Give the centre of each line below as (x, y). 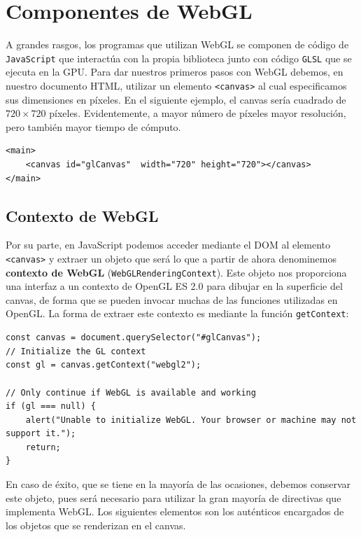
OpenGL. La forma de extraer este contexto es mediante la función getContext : (177, 313)
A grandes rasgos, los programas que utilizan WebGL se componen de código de (177, 44)
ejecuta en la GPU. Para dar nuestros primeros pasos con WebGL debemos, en (175, 72)
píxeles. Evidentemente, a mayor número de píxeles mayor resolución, (198, 113)
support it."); (41, 434)
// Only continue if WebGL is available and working (131, 392)
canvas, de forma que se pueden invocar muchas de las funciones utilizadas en (172, 299)
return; (43, 447)
